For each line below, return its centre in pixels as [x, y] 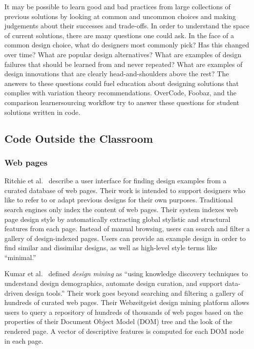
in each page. [24, 340]
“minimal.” [20, 257]
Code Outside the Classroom [79, 138]
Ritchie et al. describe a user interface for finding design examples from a [116, 181]
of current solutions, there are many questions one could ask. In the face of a [119, 35]
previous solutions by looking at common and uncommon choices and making [120, 16]
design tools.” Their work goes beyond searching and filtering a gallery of [134, 293]
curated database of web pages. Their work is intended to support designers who [125, 190]
